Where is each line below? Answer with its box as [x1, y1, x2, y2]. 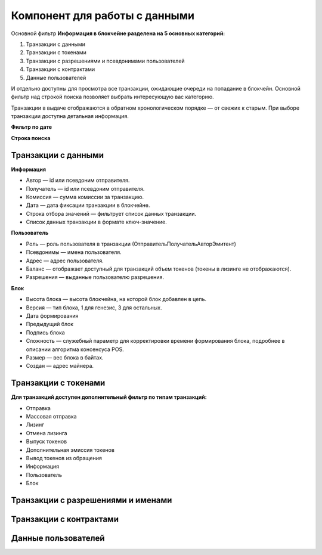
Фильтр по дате [11, 123, 52, 131]
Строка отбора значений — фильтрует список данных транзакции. [26, 210, 197, 217]
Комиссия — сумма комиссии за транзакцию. [26, 193, 144, 200]
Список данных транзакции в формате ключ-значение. [26, 218, 167, 226]
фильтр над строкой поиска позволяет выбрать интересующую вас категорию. [11, 93, 214, 101]
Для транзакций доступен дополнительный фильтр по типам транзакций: [11, 393, 207, 401]
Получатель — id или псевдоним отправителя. [26, 185, 145, 192]
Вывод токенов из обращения [26, 454, 103, 461]
